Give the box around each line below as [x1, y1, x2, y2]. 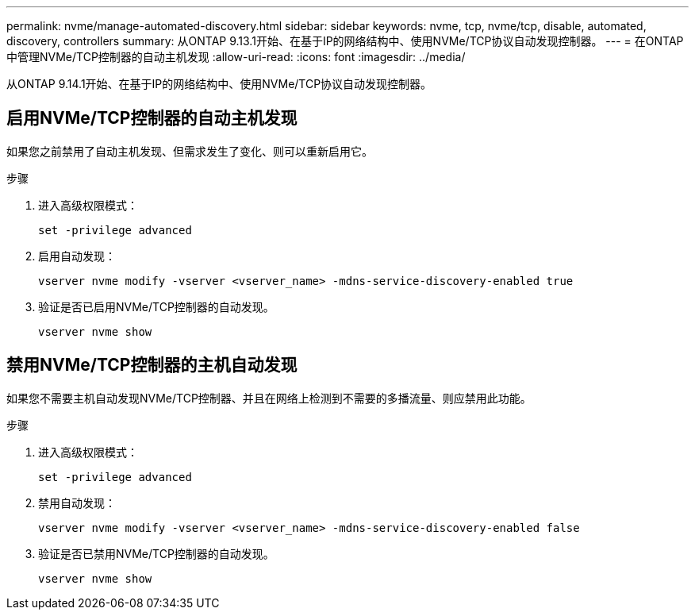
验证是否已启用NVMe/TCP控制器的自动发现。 [38, 299, 275, 314]
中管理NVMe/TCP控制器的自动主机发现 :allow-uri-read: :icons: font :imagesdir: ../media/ [6, 50, 466, 64]
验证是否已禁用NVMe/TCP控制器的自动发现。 [38, 546, 275, 560]
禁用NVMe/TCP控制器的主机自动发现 [6, 355, 298, 375]
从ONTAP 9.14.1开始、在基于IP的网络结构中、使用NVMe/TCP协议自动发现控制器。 [6, 77, 432, 90]
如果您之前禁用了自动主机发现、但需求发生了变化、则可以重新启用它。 [6, 144, 373, 158]
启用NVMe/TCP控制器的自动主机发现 [6, 108, 298, 129]
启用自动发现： [38, 248, 116, 263]
